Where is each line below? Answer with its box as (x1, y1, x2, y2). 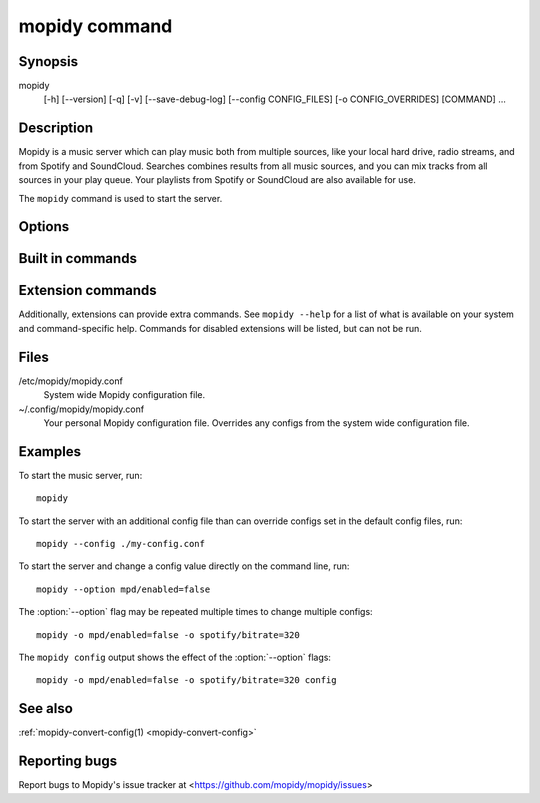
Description (18, 120, 94, 137)
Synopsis (18, 53, 79, 70)
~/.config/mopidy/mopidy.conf (18, 403, 145, 415)
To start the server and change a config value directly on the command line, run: (18, 560, 350, 572)
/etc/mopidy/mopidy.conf (18, 375, 124, 387)
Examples (18, 443, 82, 460)
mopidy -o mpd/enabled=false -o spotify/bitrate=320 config (36, 675, 337, 686)
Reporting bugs (18, 753, 118, 770)
